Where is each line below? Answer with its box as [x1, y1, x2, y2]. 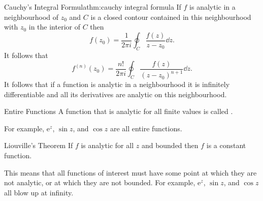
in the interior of [28, 21, 80, 32]
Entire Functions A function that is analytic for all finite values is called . [4, 106, 233, 117]
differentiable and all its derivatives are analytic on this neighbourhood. [4, 89, 227, 99]
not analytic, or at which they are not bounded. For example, [4, 177, 195, 188]
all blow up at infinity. [4, 187, 74, 197]
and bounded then [141, 140, 199, 151]
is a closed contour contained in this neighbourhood [90, 11, 251, 22]
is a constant [206, 140, 246, 151]
